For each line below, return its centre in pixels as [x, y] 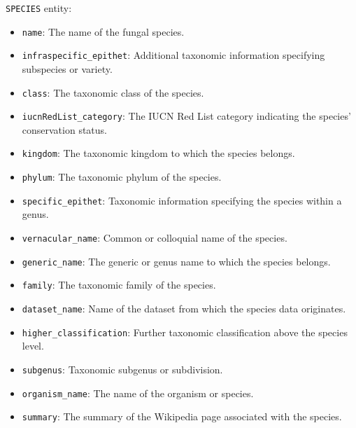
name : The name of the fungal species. [103, 31]
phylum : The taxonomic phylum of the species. [122, 177]
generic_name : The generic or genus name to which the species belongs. [176, 261]
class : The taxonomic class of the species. [113, 92]
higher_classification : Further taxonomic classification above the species [185, 332]
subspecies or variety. [67, 68]
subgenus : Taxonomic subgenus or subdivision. [122, 369]
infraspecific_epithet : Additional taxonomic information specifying [173, 55]
